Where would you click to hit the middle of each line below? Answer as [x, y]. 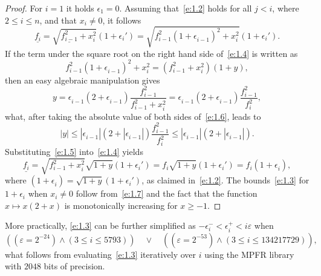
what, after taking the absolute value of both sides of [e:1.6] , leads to [133, 116]
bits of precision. [74, 266]
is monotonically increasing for [121, 205]
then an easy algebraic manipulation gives [83, 80]
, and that [58, 20]
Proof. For [24, 8]
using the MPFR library [249, 254]
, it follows [122, 20]
